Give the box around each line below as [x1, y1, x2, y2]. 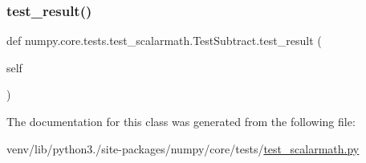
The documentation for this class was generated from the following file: [6, 113, 356, 129]
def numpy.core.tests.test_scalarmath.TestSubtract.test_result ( [6, 32, 322, 49]
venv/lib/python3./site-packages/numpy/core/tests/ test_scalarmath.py [6, 140, 360, 157]
